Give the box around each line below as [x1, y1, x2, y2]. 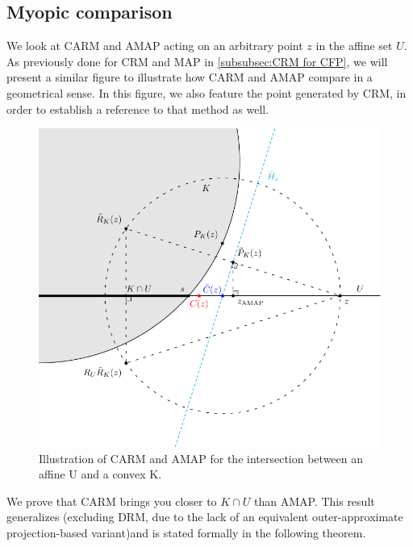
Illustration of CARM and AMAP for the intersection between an [39, 449, 364, 466]
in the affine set [315, 37, 393, 54]
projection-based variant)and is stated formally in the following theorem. [6, 524, 366, 541]
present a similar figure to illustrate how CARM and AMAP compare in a [6, 69, 373, 86]
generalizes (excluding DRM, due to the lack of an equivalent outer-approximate [6, 508, 403, 525]
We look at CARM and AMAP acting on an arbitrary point [6, 37, 303, 54]
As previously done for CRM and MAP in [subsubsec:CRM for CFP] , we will [6, 52, 388, 69]
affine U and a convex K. [39, 466, 162, 482]
